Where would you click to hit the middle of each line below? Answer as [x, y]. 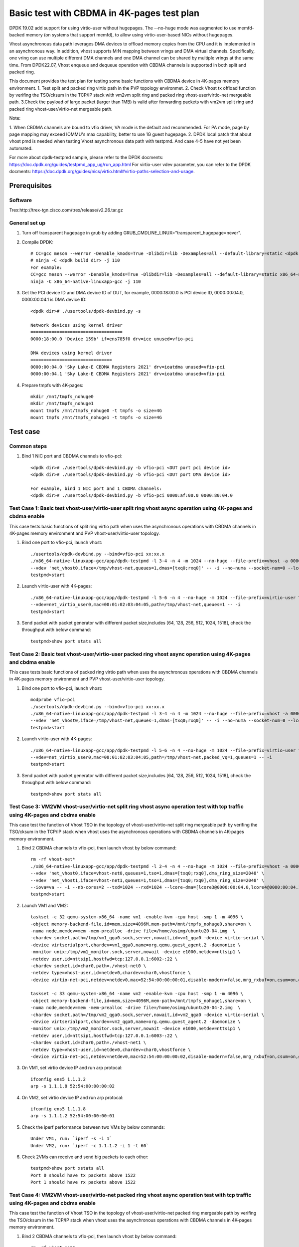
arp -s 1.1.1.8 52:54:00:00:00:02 [73, 1086]
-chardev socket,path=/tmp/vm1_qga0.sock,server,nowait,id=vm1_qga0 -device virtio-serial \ [148, 938]
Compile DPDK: [37, 242]
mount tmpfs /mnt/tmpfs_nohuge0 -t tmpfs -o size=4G [96, 411]
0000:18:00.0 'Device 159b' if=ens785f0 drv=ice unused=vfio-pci [112, 339]
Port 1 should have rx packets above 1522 [83, 1182]
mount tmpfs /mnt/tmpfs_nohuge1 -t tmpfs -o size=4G [96, 417]
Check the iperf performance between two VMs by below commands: [93, 1127]
